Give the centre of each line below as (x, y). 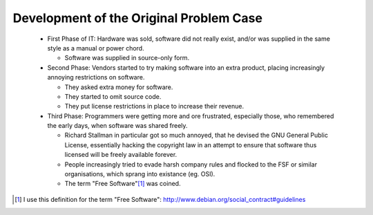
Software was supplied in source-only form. (127, 58)
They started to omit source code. (113, 96)
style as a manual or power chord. (96, 48)
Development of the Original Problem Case (137, 18)
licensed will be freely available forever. (121, 155)
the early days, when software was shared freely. (117, 126)
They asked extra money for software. (119, 87)
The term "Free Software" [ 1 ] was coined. (123, 184)
